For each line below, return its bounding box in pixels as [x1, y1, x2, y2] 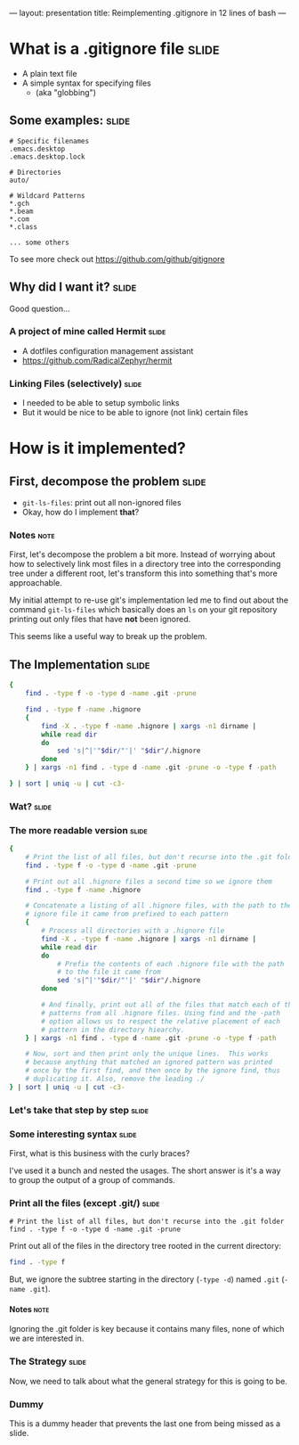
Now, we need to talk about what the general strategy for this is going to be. [9, 1375, 287, 1386]
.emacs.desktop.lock [9, 152, 86, 161]
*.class [9, 222, 38, 231]
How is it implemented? [9, 439, 187, 458]
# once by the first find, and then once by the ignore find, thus [25, 1066, 280, 1075]
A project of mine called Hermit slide [9, 325, 166, 338]
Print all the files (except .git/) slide [9, 1197, 160, 1209]
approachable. [9, 578, 62, 588]
